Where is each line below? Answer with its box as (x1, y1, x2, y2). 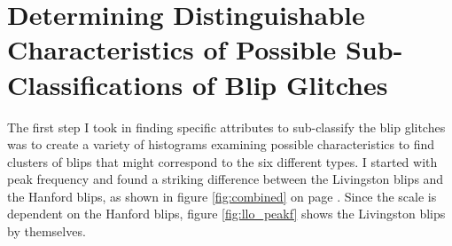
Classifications (7, 66, 183, 102)
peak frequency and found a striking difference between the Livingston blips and (7, 170, 444, 188)
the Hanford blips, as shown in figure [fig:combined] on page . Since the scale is (7, 186, 437, 205)
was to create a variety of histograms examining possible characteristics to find (7, 135, 435, 154)
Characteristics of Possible (7, 31, 337, 67)
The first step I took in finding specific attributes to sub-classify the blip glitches (7, 117, 446, 136)
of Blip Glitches (191, 66, 388, 102)
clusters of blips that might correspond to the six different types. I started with (7, 152, 438, 171)
